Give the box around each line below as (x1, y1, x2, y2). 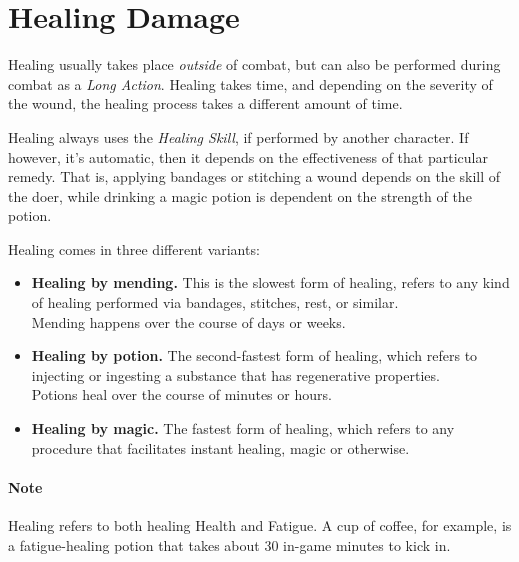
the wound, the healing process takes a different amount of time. (8, 93, 403, 114)
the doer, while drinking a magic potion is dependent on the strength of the (8, 185, 472, 206)
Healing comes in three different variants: (8, 238, 260, 259)
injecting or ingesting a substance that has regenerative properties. (31, 364, 440, 385)
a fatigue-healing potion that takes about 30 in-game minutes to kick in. (8, 534, 451, 555)
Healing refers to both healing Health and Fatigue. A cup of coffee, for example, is (8, 515, 512, 536)
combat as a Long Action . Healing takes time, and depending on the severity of (8, 73, 493, 94)
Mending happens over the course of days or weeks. (31, 311, 346, 332)
